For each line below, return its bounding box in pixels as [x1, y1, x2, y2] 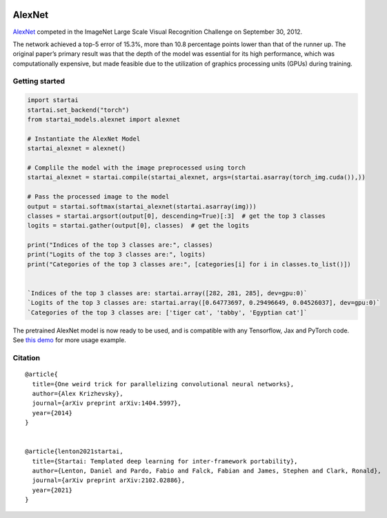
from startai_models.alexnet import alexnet [27, 116, 181, 123]
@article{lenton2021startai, [25, 448, 123, 455]
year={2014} [32, 409, 72, 417]
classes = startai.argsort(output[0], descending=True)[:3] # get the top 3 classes [27, 212, 326, 220]
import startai [27, 97, 79, 104]
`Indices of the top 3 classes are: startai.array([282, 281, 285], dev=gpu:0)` [27, 290, 308, 297]
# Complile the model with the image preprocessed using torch [27, 163, 246, 172]
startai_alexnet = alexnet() [27, 145, 126, 152]
